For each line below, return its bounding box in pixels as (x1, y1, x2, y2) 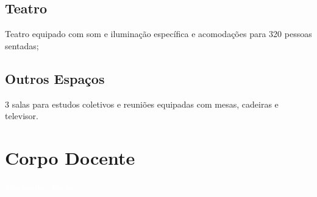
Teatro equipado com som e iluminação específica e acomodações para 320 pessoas (5, 27, 312, 40)
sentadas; (5, 39, 39, 52)
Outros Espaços (5, 69, 105, 88)
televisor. (5, 109, 38, 122)
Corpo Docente (5, 145, 135, 170)
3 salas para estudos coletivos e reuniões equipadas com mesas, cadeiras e (5, 97, 279, 110)
